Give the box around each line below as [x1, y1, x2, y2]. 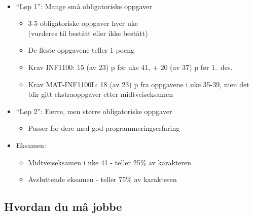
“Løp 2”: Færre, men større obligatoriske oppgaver [16, 105, 172, 116]
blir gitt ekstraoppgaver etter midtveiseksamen [28, 89, 173, 99]
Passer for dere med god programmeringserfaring [28, 123, 180, 133]
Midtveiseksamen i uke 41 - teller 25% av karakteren [28, 157, 192, 167]
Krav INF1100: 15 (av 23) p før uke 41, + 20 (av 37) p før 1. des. [28, 61, 233, 72]
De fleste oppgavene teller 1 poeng [28, 45, 135, 55]
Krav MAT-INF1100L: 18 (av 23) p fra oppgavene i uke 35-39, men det [28, 79, 249, 89]
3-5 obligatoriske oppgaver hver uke [28, 18, 138, 28]
